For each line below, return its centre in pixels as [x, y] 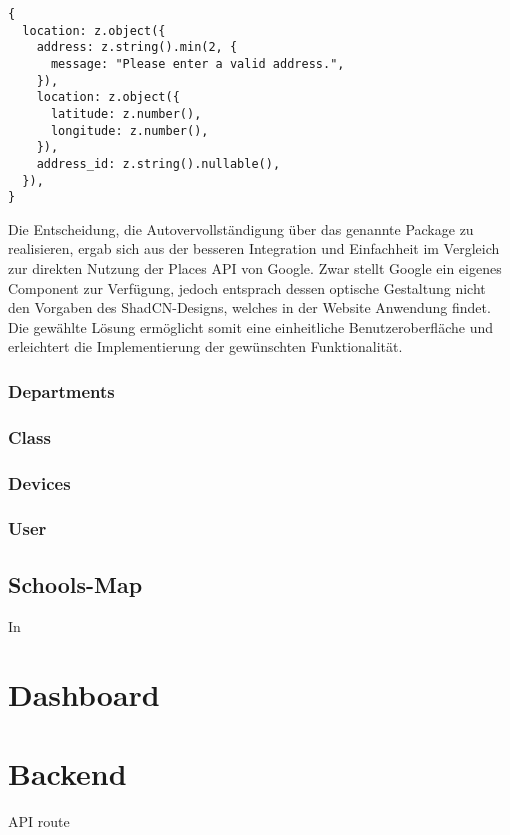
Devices [39, 482]
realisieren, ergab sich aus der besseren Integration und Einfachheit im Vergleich [254, 248]
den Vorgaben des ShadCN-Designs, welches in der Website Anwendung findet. [249, 307]
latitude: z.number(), [126, 113]
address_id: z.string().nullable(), [158, 163]
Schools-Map [75, 583]
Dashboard [84, 694]
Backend [67, 772]
